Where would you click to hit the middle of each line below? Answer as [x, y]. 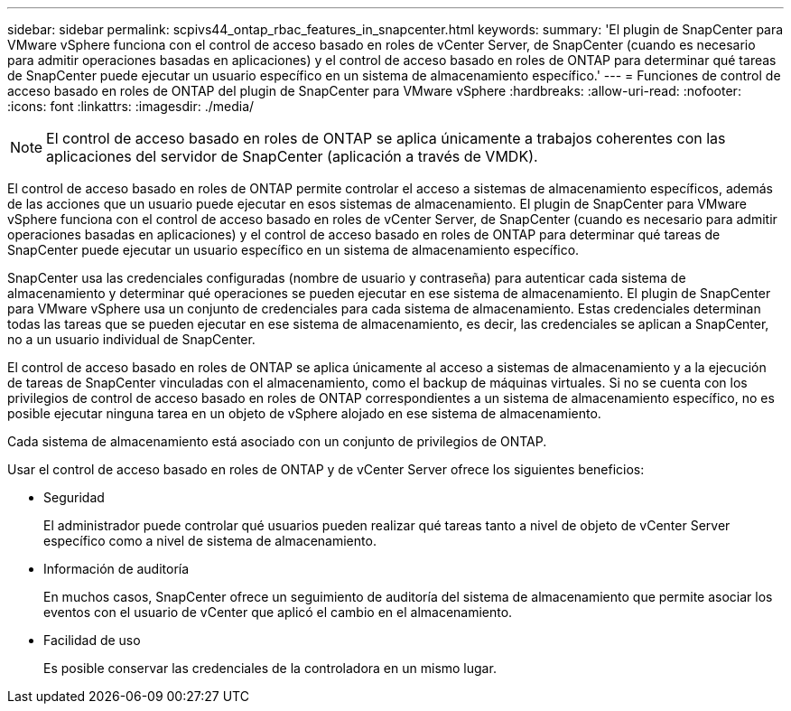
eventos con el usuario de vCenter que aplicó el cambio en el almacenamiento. [278, 612]
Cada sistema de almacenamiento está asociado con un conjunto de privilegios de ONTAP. [277, 441]
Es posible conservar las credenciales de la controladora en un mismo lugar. [270, 668]
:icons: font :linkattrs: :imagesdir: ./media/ [131, 106]
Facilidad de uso [92, 640]
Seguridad [74, 497]
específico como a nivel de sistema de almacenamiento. [210, 541]
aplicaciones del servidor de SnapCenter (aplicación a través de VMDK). [292, 156]
